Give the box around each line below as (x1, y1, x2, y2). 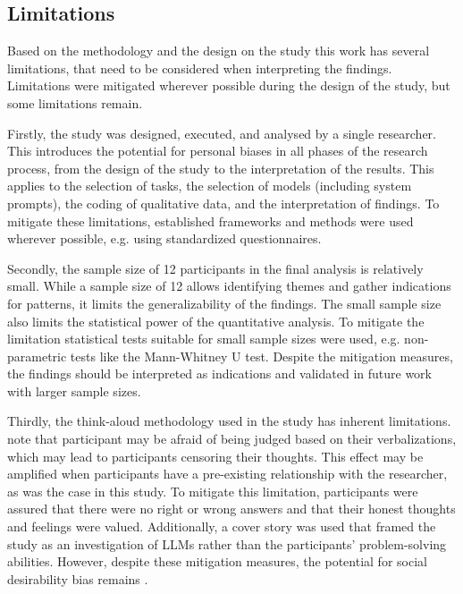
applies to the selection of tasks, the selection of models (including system (7, 176, 412, 195)
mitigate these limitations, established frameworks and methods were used (7, 211, 414, 230)
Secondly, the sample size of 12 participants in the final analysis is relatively (7, 259, 424, 277)
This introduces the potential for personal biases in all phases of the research (7, 141, 428, 160)
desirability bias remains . (7, 569, 148, 588)
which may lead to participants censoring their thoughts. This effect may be (7, 446, 424, 465)
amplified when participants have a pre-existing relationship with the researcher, (7, 464, 448, 483)
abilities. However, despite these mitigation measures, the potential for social (7, 552, 427, 571)
